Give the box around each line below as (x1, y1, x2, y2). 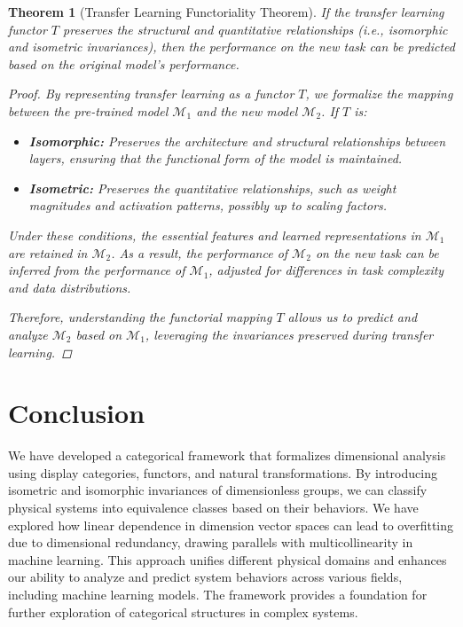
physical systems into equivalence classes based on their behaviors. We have (8, 498, 419, 516)
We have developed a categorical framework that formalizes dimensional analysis (8, 446, 446, 465)
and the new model (196, 101, 298, 120)
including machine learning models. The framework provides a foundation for (8, 584, 428, 603)
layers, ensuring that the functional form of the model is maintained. (28, 149, 403, 168)
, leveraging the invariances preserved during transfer (145, 325, 434, 343)
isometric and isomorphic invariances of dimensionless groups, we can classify (8, 481, 428, 499)
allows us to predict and (287, 308, 418, 326)
